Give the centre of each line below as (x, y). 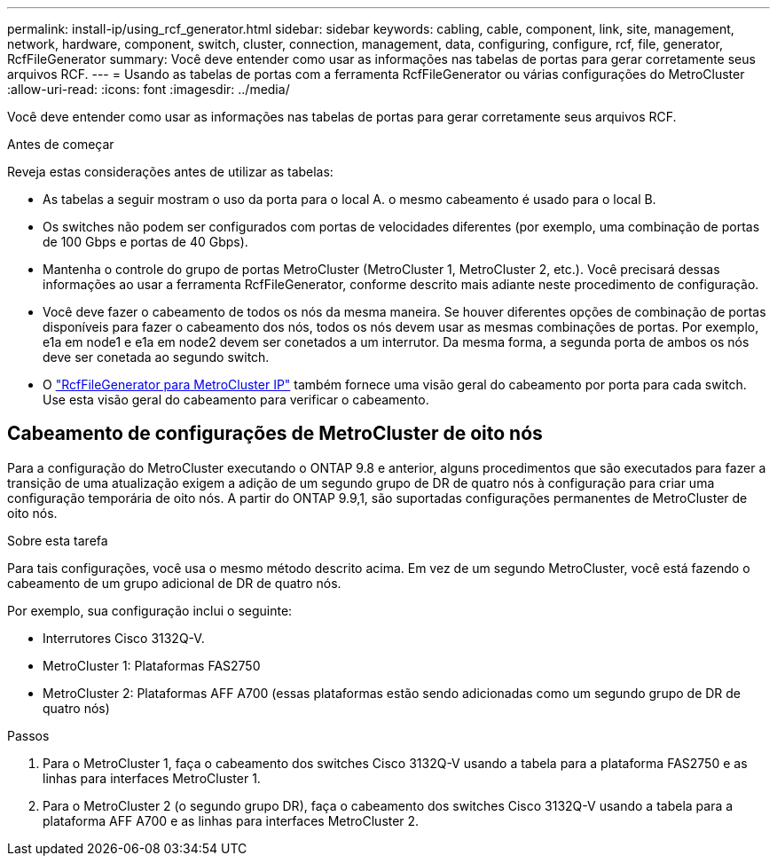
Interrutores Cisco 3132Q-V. (124, 638)
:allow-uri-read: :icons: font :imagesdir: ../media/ (149, 89)
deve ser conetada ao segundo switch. (156, 357)
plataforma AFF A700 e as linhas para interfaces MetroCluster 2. (231, 820)
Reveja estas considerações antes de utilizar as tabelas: (170, 172)
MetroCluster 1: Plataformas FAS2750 (152, 665)
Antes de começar (61, 144)
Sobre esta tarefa (58, 540)
